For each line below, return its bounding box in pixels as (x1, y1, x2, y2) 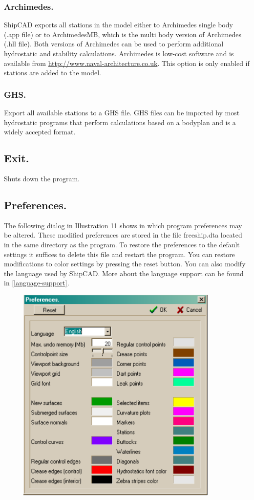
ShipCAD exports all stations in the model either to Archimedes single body (4, 20, 233, 30)
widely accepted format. (4, 127, 76, 137)
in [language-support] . (4, 278, 69, 288)
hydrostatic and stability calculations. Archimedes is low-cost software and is (4, 48, 234, 58)
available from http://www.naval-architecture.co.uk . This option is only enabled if (4, 58, 250, 68)
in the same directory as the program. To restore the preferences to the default (4, 239, 240, 249)
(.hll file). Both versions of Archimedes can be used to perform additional (4, 39, 224, 49)
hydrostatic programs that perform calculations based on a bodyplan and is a (4, 117, 236, 127)
